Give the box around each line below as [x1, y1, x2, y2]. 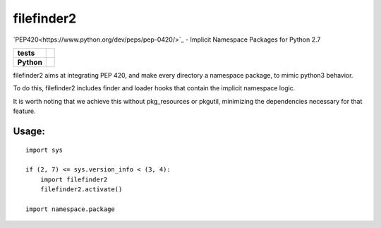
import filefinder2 [40, 175, 108, 184]
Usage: [13, 125, 46, 137]
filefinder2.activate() [40, 186, 123, 193]
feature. [13, 107, 37, 116]
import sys [25, 145, 64, 154]
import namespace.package [25, 205, 116, 213]
